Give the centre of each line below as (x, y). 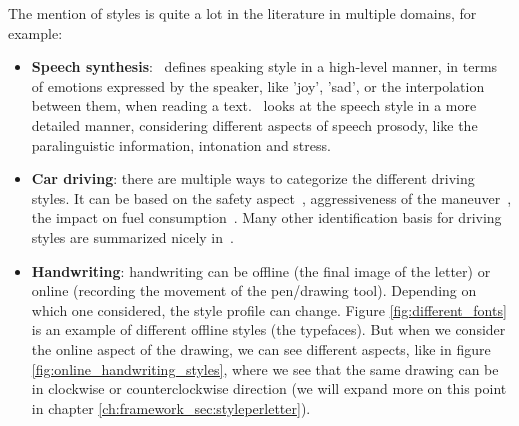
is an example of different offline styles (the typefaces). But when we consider (268, 329)
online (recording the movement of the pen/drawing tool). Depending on (254, 290)
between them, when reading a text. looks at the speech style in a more (254, 105)
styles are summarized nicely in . (132, 236)
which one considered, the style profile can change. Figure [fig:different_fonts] (269, 309)
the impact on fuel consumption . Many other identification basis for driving (266, 217)
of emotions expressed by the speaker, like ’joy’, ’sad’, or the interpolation (258, 85)
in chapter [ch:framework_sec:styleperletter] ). (171, 407)
